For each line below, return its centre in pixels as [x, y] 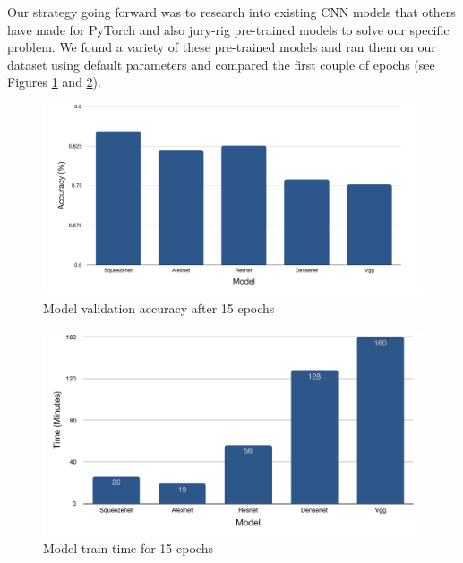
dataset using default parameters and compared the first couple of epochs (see [221, 64]
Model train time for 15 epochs [128, 548]
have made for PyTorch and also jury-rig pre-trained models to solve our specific [228, 29]
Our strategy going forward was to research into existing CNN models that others [231, 12]
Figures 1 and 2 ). [54, 82]
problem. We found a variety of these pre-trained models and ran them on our [222, 47]
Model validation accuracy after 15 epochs [159, 308]
